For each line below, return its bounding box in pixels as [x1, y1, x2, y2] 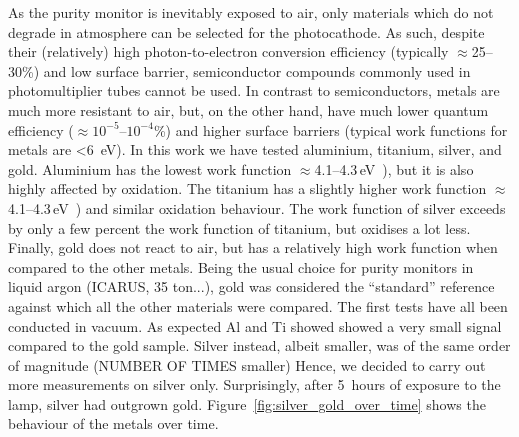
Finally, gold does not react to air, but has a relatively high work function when [8, 237, 498, 258]
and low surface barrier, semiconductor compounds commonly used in [43, 60, 471, 81]
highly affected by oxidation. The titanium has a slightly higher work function [8, 178, 487, 199]
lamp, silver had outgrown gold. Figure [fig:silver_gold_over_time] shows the [8, 393, 486, 414]
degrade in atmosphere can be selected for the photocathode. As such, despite [8, 21, 485, 42]
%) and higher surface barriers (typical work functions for [153, 119, 508, 140]
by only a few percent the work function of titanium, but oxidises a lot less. [8, 217, 471, 238]
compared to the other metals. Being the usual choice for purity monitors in [8, 256, 474, 277]
